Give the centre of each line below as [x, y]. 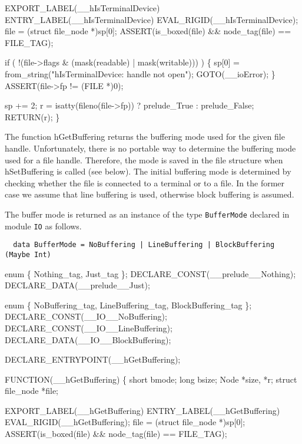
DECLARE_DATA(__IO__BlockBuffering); [88, 339]
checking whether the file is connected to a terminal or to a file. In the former [145, 182]
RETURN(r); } [32, 116]
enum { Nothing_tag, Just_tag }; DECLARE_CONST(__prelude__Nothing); [150, 273]
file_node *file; [32, 391]
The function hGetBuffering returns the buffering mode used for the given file [145, 137]
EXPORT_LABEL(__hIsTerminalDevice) [82, 8]
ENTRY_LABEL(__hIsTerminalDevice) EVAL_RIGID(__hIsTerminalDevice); [152, 19]
